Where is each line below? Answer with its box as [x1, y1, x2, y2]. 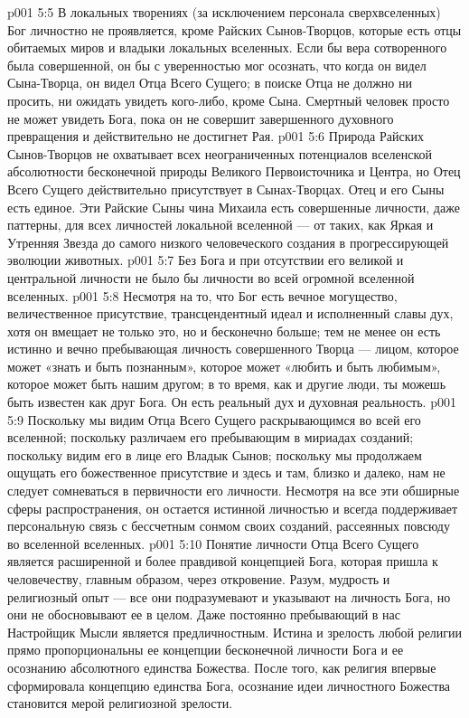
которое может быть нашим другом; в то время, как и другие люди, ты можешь [7, 374, 446, 393]
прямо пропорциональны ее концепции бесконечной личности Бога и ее [7, 640, 404, 659]
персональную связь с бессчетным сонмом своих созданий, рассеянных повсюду [7, 516, 450, 535]
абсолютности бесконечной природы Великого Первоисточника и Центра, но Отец [7, 162, 461, 181]
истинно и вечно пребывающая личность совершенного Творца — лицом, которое [7, 339, 459, 358]
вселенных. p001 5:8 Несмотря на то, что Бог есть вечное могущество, [7, 286, 398, 305]
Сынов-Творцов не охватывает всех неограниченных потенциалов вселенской [7, 144, 432, 163]
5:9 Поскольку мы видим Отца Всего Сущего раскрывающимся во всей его [7, 410, 421, 429]
